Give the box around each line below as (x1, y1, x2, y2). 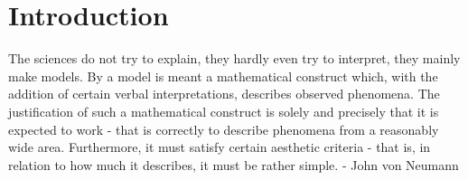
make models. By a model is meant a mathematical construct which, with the (8, 66, 438, 85)
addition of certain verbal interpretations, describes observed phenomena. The (8, 84, 440, 103)
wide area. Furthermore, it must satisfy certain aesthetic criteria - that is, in (8, 137, 431, 156)
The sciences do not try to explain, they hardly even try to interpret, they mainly (8, 49, 461, 68)
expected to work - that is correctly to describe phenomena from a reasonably (8, 119, 439, 138)
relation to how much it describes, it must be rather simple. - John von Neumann (8, 155, 459, 174)
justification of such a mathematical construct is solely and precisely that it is (8, 101, 439, 120)
